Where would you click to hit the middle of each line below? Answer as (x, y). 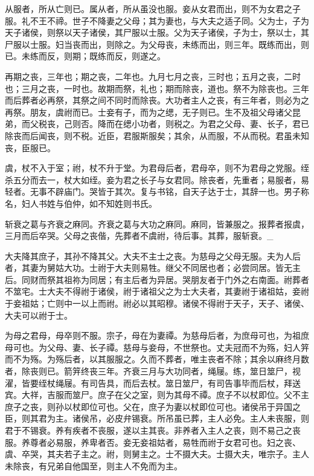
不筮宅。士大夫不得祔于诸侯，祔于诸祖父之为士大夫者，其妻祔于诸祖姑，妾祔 (157, 291)
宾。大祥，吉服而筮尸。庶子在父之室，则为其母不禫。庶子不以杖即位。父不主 (157, 395)
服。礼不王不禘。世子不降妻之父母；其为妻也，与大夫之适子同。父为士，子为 (157, 20)
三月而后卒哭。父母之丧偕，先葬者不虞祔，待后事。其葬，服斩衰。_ (139, 236)
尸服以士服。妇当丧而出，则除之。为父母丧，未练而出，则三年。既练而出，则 (157, 44)
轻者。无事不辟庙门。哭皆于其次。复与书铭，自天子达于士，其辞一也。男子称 (157, 191)
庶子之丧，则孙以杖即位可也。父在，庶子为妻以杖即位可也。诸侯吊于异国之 (153, 406)
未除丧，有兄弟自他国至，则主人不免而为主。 (94, 465)
